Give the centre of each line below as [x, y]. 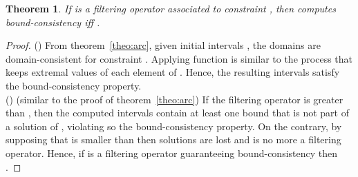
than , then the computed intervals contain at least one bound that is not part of [177, 113]
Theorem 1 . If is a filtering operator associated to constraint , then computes [171, 8]
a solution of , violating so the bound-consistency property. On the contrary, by [174, 126]
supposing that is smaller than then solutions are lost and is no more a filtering [173, 139]
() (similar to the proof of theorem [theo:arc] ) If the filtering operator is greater [175, 99]
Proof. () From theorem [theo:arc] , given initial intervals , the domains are [163, 45]
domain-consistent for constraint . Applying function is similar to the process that [179, 58]
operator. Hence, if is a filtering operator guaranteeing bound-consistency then [172, 153]
